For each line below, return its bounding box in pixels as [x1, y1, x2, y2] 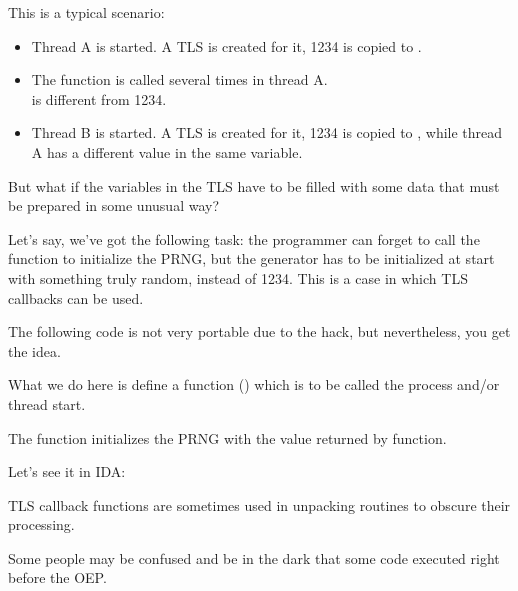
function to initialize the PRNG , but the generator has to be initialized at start [8, 248, 495, 269]
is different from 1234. [31, 88, 167, 109]
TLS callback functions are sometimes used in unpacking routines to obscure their [8, 494, 511, 515]
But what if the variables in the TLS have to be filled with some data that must [8, 175, 500, 196]
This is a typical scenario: [8, 2, 165, 22]
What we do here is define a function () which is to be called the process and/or [8, 374, 500, 395]
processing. [8, 514, 75, 535]
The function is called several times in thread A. [31, 69, 328, 90]
